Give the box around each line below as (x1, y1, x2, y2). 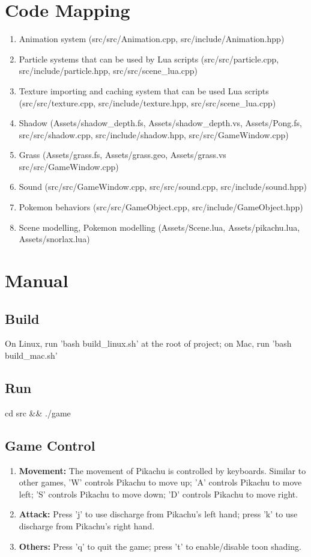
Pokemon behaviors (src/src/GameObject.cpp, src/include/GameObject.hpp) (19, 201, 303, 213)
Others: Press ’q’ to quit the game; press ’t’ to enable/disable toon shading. (19, 540, 301, 552)
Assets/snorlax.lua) (19, 233, 90, 245)
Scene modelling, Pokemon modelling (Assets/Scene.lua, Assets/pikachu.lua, (19, 221, 300, 233)
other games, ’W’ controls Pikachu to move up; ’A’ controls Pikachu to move (19, 476, 302, 489)
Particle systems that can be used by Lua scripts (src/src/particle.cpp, (19, 52, 279, 65)
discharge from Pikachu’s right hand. (19, 519, 155, 532)
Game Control (5, 436, 95, 454)
